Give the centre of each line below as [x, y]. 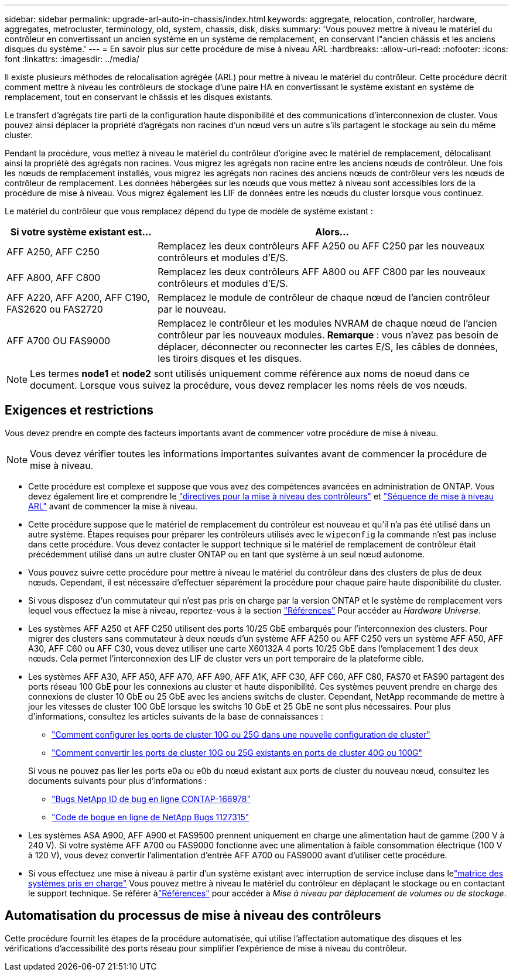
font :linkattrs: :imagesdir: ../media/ [72, 59]
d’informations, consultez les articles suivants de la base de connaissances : [176, 716]
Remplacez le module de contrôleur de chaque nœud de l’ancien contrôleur [324, 297]
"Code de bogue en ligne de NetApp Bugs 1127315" [151, 817]
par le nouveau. [192, 309]
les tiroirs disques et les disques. [230, 358]
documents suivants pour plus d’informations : [118, 780]
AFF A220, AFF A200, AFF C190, [78, 297]
